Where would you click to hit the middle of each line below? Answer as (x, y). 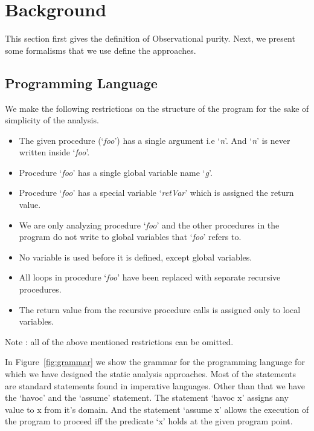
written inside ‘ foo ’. (54, 152)
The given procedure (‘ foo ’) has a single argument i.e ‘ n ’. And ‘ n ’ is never (155, 140)
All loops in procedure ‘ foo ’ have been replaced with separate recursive (150, 277)
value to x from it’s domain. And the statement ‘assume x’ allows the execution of (157, 409)
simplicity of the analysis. (52, 120)
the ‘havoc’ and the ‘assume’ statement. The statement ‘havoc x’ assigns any (147, 397)
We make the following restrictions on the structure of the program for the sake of (157, 108)
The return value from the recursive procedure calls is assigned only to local (160, 309)
